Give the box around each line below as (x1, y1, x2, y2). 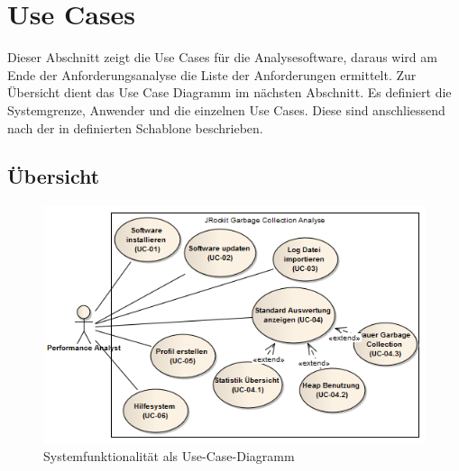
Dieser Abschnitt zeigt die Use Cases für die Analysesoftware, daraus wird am (7, 48, 437, 67)
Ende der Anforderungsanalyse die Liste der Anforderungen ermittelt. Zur (7, 65, 417, 84)
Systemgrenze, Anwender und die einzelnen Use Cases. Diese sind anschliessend (7, 100, 445, 119)
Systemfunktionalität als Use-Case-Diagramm (43, 447, 295, 466)
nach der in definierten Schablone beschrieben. (7, 118, 263, 137)
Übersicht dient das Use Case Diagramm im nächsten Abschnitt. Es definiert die (7, 83, 452, 102)
